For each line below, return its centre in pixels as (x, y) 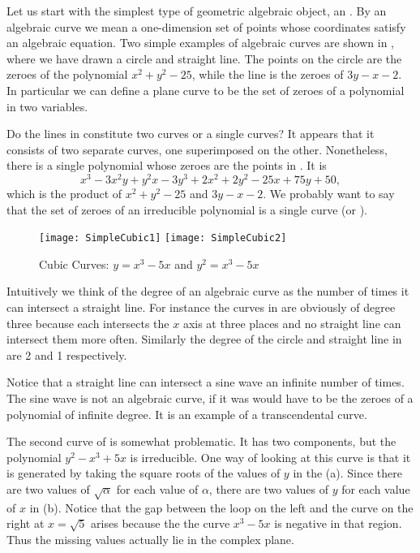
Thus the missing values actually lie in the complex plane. (150, 539)
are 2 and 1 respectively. (67, 354)
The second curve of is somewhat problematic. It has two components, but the (201, 441)
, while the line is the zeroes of (268, 74)
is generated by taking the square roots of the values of (144, 473)
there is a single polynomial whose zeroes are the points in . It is (167, 165)
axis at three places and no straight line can (292, 323)
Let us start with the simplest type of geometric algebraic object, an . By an (197, 11)
